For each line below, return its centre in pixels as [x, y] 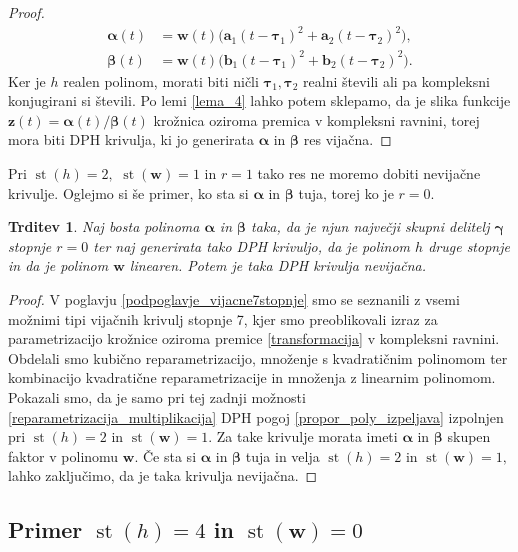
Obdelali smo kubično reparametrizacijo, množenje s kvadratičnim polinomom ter [258, 357]
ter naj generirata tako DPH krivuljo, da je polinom [252, 245]
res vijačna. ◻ [347, 139]
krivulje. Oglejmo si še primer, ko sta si [128, 192]
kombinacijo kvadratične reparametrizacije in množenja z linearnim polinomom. [252, 377]
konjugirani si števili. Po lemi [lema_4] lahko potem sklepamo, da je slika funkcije [259, 100]
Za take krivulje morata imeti [307, 436]
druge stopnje [469, 245]
